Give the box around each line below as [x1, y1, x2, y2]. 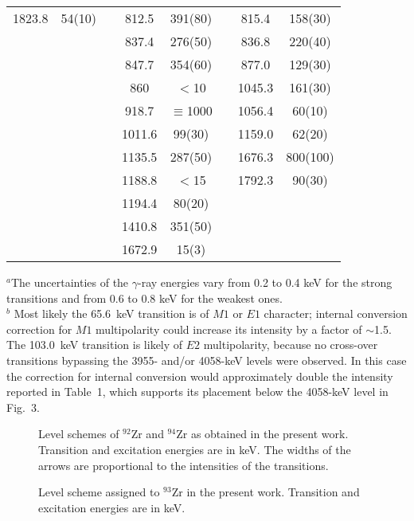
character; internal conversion [264, 305, 408, 322]
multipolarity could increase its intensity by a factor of [96, 320, 362, 337]
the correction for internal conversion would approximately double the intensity [6, 367, 393, 384]
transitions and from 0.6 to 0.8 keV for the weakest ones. [6, 289, 283, 306]
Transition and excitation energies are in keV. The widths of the [38, 441, 351, 457]
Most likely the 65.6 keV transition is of [14, 305, 209, 322]
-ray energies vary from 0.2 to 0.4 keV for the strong [138, 274, 393, 290]
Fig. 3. [6, 398, 40, 415]
